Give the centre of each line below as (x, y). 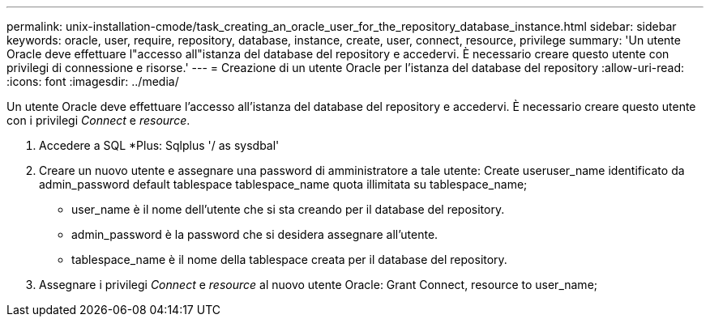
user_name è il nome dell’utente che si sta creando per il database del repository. (288, 209)
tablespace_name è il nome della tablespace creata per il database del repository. (289, 259)
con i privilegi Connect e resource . (98, 120)
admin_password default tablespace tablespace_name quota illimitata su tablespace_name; (283, 184)
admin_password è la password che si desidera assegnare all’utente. (255, 234)
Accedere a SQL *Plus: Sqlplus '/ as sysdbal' (159, 145)
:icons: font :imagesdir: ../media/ (93, 81)
